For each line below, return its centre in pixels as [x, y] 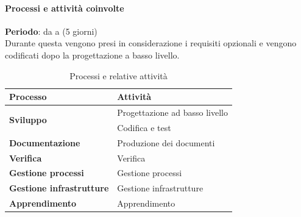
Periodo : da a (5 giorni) [51, 31]
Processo [28, 97]
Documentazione [45, 142]
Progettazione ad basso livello [172, 112]
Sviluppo [28, 120]
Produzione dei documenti [166, 142]
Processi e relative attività [119, 75]
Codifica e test [144, 127]
